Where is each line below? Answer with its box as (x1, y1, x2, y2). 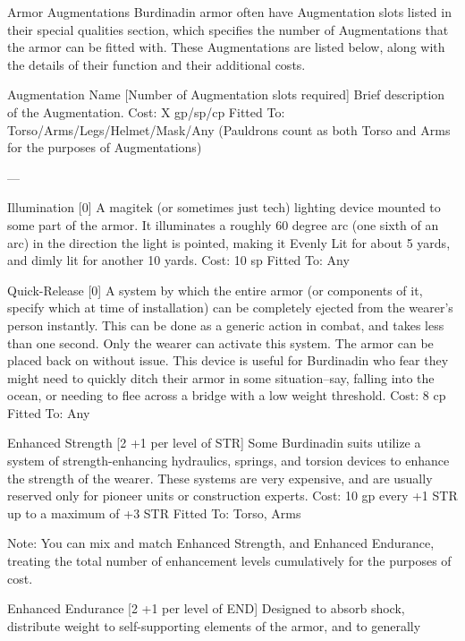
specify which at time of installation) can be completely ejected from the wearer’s (7, 298, 453, 317)
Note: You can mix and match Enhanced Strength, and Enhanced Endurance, (7, 534, 435, 552)
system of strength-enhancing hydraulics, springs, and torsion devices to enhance (7, 451, 450, 470)
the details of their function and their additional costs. (7, 55, 306, 73)
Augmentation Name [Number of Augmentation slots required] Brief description (7, 85, 445, 104)
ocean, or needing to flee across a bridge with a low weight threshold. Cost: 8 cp (7, 386, 446, 405)
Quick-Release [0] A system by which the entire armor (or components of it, (7, 280, 423, 299)
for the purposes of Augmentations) (7, 138, 202, 157)
